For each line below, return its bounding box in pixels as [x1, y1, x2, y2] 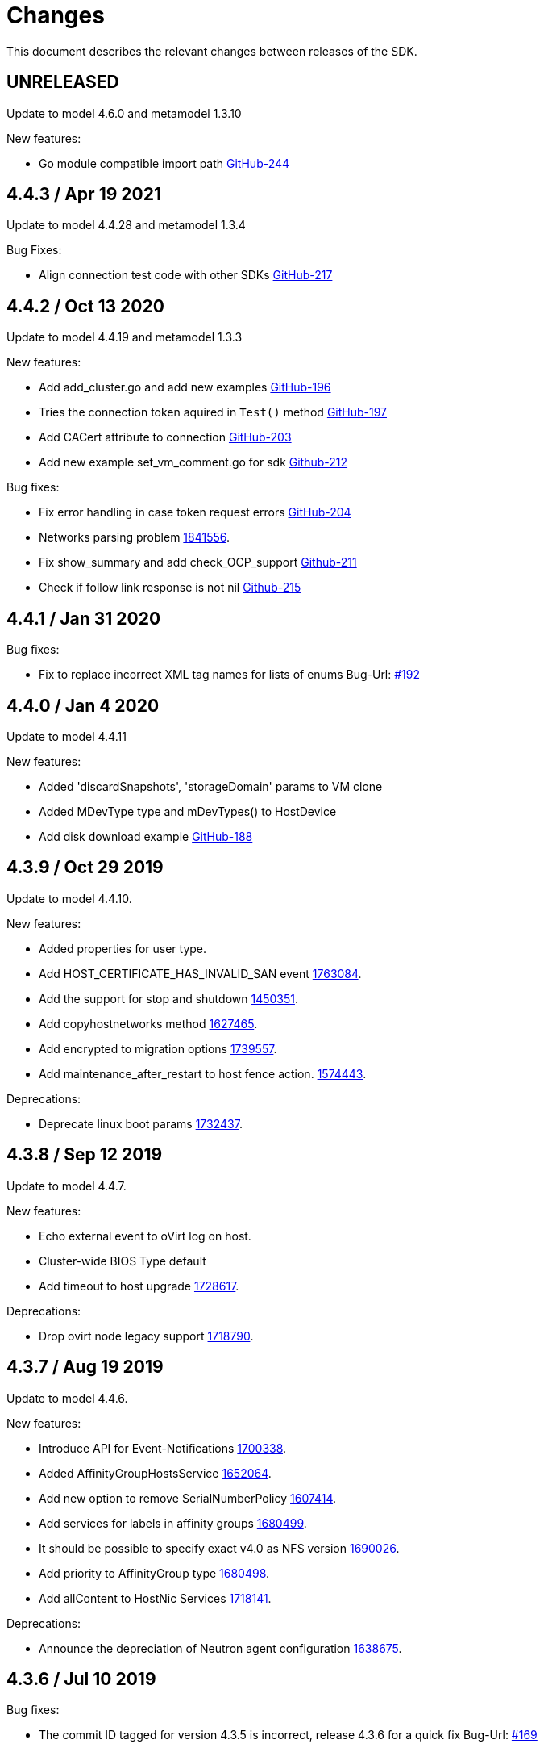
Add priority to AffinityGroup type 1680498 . [39, 1566, 270, 1580]
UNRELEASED [6, 72, 119, 93]
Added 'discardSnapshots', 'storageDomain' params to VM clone [39, 779, 383, 793]
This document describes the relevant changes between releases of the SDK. [6, 44, 417, 58]
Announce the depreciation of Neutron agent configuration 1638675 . [39, 1641, 402, 1655]
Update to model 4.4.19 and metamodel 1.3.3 [6, 330, 243, 345]
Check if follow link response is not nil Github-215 [39, 580, 301, 595]
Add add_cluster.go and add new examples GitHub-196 [39, 380, 331, 395]
